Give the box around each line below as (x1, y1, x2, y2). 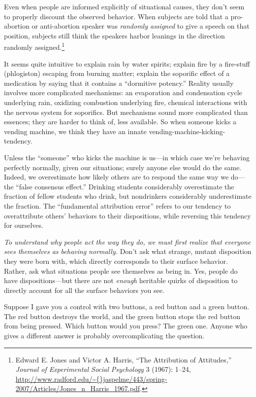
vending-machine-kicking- (149, 126, 225, 136)
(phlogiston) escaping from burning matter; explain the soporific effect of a (4, 68, 230, 78)
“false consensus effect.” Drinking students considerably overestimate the (16, 181, 234, 191)
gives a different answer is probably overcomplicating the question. (4, 330, 205, 341)
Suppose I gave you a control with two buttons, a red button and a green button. (4, 301, 250, 312)
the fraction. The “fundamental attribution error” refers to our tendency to (4, 200, 231, 211)
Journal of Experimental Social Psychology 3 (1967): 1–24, (15, 364, 191, 374)
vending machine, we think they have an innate (4, 126, 147, 136)
